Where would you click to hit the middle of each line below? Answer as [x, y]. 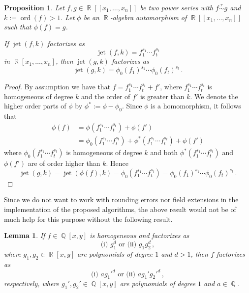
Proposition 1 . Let [34, 7]
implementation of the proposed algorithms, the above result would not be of [120, 209]
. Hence [117, 163]
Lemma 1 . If [25, 235]
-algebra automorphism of [148, 17]
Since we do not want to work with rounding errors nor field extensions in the [121, 200]
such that [18, 27]
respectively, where [32, 283]
